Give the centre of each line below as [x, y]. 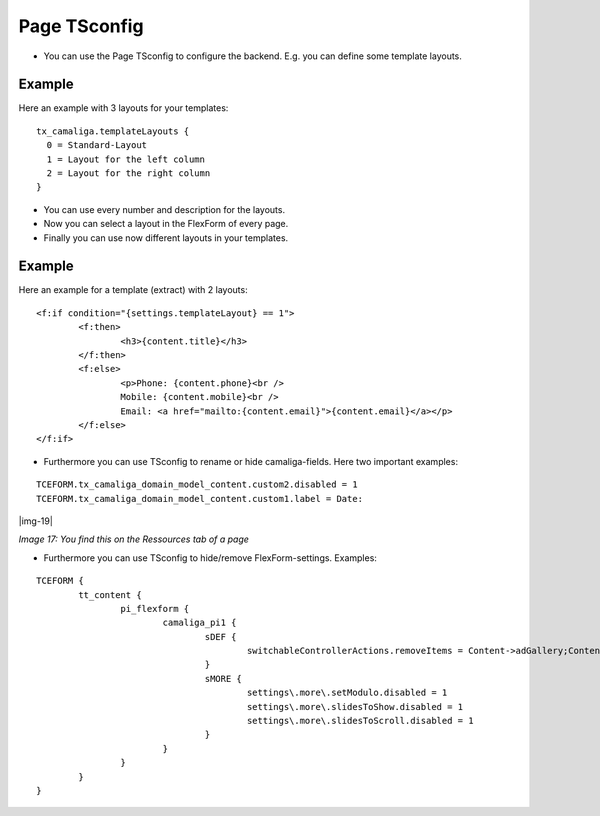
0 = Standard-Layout [97, 145]
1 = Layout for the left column [125, 159]
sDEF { [220, 636]
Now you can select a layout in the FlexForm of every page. [166, 224]
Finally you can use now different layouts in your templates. [166, 237]
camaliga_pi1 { [199, 623]
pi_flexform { [155, 608]
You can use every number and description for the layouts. [164, 209]
